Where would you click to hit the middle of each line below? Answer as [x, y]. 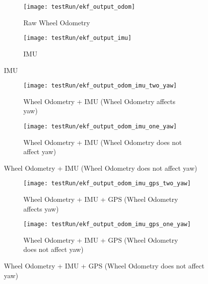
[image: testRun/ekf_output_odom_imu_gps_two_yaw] [107, 184]
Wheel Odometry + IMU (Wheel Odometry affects [100, 101]
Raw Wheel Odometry [57, 22]
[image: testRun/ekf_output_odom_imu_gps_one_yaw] [107, 224]
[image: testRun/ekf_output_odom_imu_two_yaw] [100, 86]
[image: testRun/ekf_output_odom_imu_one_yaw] [100, 126]
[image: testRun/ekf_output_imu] [77, 38]
